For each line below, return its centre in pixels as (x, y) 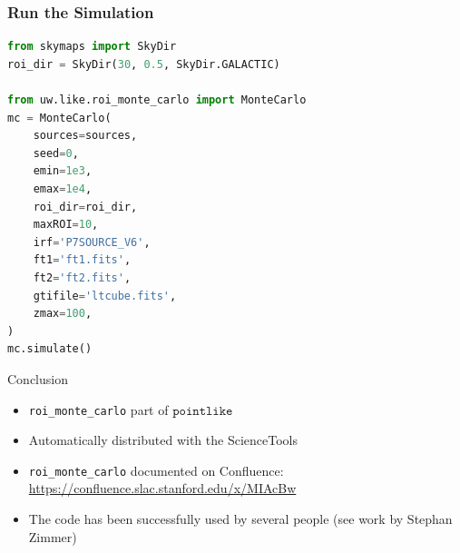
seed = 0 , (56, 153)
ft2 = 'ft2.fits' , (82, 277)
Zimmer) (53, 536)
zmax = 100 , (63, 314)
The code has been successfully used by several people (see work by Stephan (240, 518)
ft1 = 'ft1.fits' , (82, 260)
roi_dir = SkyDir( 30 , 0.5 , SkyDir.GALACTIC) (144, 64)
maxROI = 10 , (66, 225)
